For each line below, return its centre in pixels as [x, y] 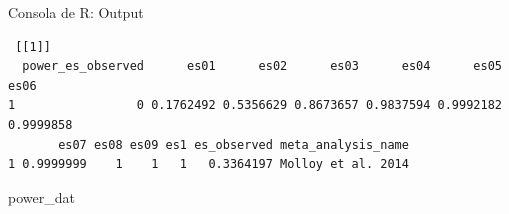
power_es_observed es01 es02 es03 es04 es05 [262, 66]
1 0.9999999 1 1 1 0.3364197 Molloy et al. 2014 [208, 164]
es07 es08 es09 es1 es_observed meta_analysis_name [233, 144]
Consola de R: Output [76, 12]
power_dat [41, 196]
